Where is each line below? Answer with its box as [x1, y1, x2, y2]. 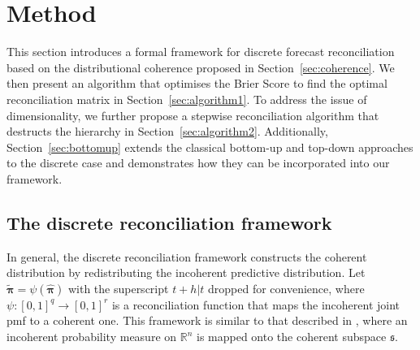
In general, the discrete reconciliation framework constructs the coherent [6, 248, 367, 265]
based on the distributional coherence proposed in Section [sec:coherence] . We [6, 58, 395, 76]
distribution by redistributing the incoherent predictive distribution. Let [6, 264, 366, 281]
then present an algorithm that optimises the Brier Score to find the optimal [6, 75, 388, 92]
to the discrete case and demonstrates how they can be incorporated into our [6, 154, 390, 171]
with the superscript [67, 279, 169, 296]
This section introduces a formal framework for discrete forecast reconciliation [6, 43, 395, 60]
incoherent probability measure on [6, 328, 177, 345]
